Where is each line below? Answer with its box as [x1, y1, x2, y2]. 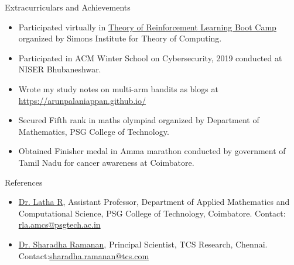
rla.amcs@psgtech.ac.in [18, 218, 101, 231]
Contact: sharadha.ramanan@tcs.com [18, 249, 149, 261]
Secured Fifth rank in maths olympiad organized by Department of [18, 114, 259, 126]
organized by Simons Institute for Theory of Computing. [18, 32, 222, 44]
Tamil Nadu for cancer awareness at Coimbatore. [18, 156, 194, 168]
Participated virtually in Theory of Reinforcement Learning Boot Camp [18, 20, 276, 33]
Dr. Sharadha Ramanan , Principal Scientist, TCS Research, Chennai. [18, 238, 268, 250]
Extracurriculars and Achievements [5, 1, 131, 13]
